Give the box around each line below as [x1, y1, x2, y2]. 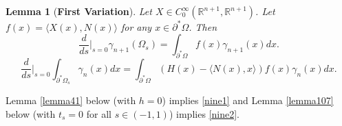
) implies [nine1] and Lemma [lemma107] [162, 93, 334, 108]
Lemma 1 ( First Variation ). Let [6, 4, 152, 18]
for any [120, 19, 152, 34]
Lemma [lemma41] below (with [6, 93, 136, 108]
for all [86, 106, 111, 121]
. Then [189, 19, 217, 34]
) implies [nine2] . [169, 106, 239, 121]
